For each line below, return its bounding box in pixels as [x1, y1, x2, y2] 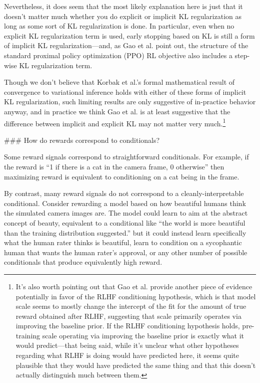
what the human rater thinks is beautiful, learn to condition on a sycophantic [4, 237, 242, 248]
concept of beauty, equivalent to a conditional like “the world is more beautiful [4, 217, 245, 228]
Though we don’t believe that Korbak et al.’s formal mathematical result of [4, 77, 235, 87]
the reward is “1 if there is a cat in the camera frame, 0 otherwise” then [4, 161, 224, 171]
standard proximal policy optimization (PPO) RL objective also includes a [4, 50, 232, 60]
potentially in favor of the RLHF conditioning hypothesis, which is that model [15, 291, 256, 301]
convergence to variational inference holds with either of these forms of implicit [4, 86, 246, 97]
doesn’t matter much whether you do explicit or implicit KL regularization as [4, 11, 241, 21]
